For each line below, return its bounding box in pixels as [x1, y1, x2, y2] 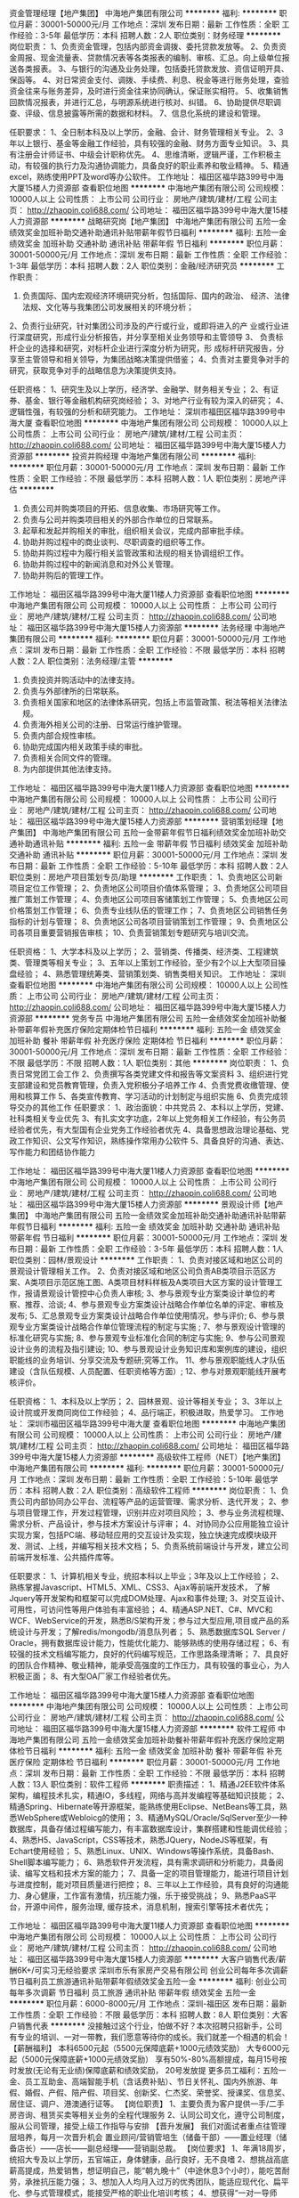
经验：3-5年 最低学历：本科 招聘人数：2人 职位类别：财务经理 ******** [16, 30, 282, 40]
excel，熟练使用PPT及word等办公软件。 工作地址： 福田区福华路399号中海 [9, 172, 284, 182]
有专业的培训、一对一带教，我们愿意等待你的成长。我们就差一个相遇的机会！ [9, 2031, 290, 2042]
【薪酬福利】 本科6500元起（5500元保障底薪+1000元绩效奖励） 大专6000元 [9, 2043, 290, 2053]
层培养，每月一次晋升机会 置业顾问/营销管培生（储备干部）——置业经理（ [9, 2132, 279, 2142]
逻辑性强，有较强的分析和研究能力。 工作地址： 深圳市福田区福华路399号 [9, 406, 278, 417]
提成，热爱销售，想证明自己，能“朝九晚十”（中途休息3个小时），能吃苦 [24, 2165, 282, 2176]
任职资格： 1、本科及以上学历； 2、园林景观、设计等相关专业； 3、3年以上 [9, 1396, 283, 1406]
